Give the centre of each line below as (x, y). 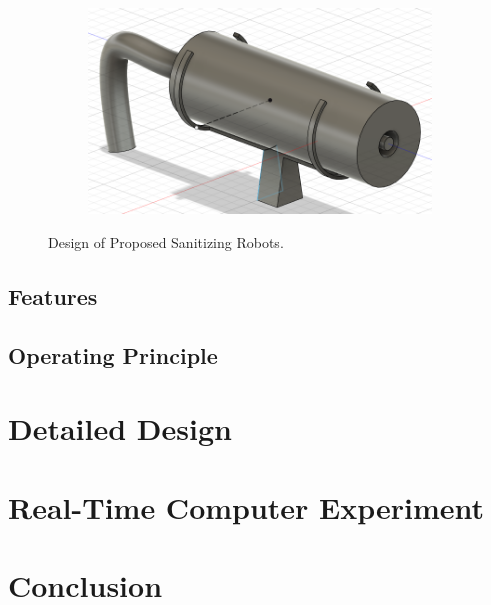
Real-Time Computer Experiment (246, 506)
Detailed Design (120, 428)
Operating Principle (113, 354)
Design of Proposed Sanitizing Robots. (166, 241)
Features (53, 295)
